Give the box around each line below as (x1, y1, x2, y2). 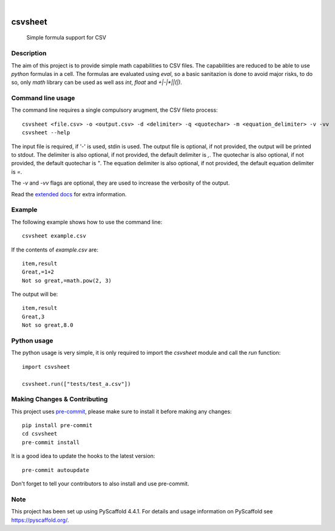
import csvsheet (22, 363, 70, 370)
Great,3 (22, 313, 45, 320)
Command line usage (11, 94, 75, 103)
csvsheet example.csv (22, 233, 86, 239)
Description (11, 49, 47, 58)
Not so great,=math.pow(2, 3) (22, 277, 112, 284)
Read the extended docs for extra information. (11, 190, 127, 197)
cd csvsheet (22, 430, 58, 437)
